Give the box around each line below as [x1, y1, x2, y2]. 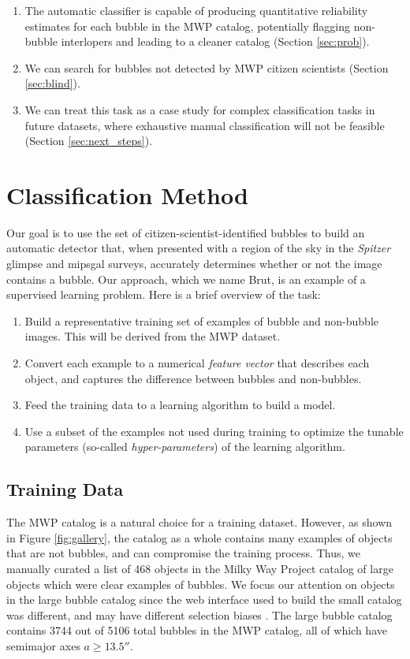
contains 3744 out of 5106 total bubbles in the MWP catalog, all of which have [6, 622, 387, 639]
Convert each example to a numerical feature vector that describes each [24, 355, 370, 371]
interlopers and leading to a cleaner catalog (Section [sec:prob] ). [61, 33, 370, 50]
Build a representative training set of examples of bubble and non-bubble [24, 312, 378, 329]
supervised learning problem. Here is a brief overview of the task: [6, 286, 321, 303]
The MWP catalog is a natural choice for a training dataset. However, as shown [6, 514, 393, 531]
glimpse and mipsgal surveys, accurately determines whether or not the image [6, 255, 382, 272]
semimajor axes [6, 637, 80, 653]
